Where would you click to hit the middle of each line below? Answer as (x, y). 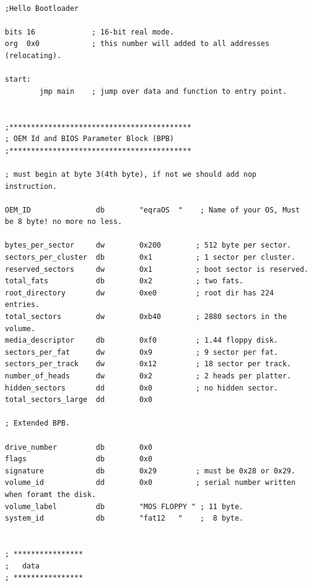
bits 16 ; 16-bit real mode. (90, 32)
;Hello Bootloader (42, 8)
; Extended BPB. (38, 423)
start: (18, 80)
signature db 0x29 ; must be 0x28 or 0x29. (150, 471)
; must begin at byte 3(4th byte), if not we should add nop (131, 174)
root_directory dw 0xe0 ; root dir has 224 (139, 293)
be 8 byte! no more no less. (64, 222)
